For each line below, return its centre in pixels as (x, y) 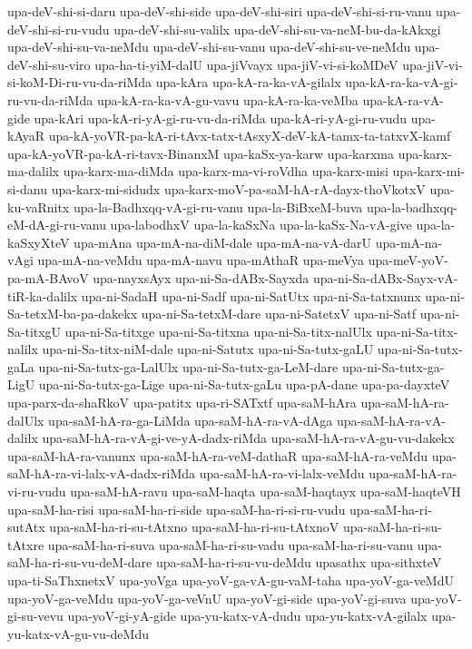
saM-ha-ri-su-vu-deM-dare (80, 562)
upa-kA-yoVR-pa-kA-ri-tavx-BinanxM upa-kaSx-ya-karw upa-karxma (201, 153)
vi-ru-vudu (37, 492)
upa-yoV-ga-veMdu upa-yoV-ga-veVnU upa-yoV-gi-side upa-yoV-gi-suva (207, 598)
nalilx (23, 349)
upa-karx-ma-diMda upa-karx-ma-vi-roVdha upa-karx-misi (226, 171)
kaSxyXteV (39, 242)
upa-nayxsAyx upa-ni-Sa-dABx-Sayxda (201, 277)
